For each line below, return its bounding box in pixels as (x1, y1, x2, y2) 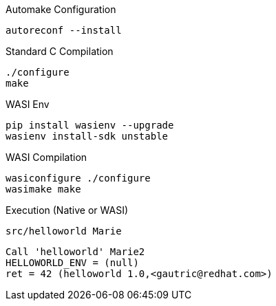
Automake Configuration (6, 3, 116, 15)
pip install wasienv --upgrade (6, 120, 174, 131)
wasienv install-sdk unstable (6, 131, 169, 142)
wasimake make (6, 184, 81, 195)
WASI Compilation (6, 151, 87, 163)
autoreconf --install (6, 25, 122, 36)
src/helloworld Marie (6, 226, 122, 237)
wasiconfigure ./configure (6, 173, 151, 184)
